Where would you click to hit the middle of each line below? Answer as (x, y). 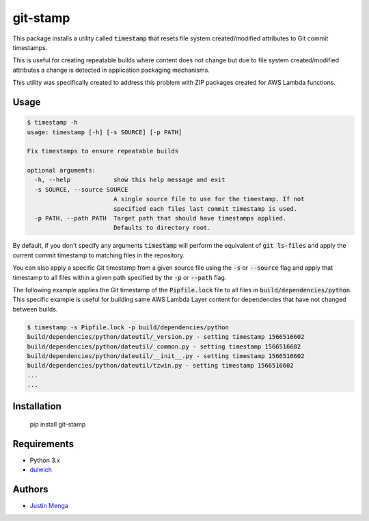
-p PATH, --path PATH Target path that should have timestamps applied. (161, 218)
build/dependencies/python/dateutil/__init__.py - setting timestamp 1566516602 (166, 356)
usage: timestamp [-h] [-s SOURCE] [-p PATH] (105, 132)
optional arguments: (61, 170)
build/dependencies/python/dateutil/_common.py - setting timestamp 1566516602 (164, 346)
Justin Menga (49, 506)
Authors (30, 490)
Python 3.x (45, 460)
